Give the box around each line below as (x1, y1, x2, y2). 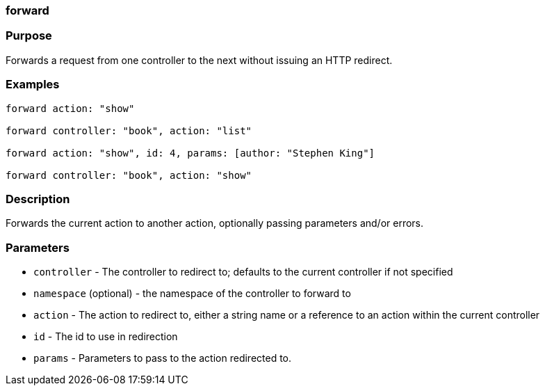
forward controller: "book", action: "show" (6, 169, 252, 181)
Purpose (6, 29, 52, 43)
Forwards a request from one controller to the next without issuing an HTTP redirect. (6, 54, 393, 66)
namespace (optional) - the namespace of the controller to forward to (33, 287, 351, 299)
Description (6, 191, 70, 206)
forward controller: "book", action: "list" (6, 125, 252, 136)
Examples (6, 77, 60, 92)
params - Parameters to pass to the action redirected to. (33, 352, 292, 364)
